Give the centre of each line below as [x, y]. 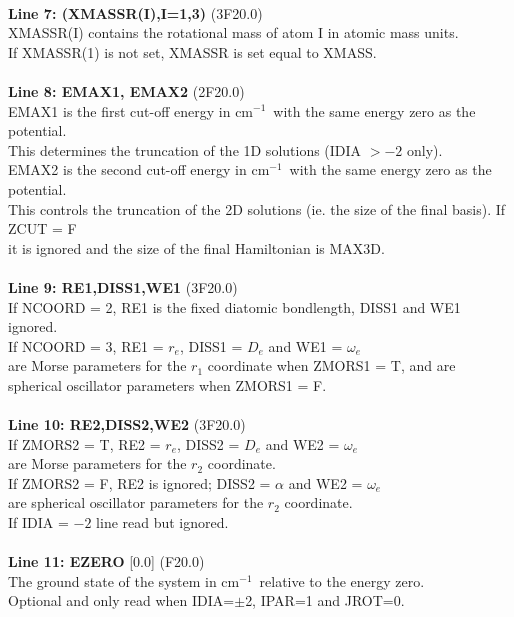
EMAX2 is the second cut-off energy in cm [139, 169]
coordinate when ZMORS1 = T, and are [331, 365]
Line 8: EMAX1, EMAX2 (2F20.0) [126, 90]
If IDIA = [38, 522]
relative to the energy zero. [342, 580]
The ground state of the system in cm [124, 580]
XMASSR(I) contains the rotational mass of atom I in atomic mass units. [233, 32]
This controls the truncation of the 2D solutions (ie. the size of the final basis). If [257, 208]
